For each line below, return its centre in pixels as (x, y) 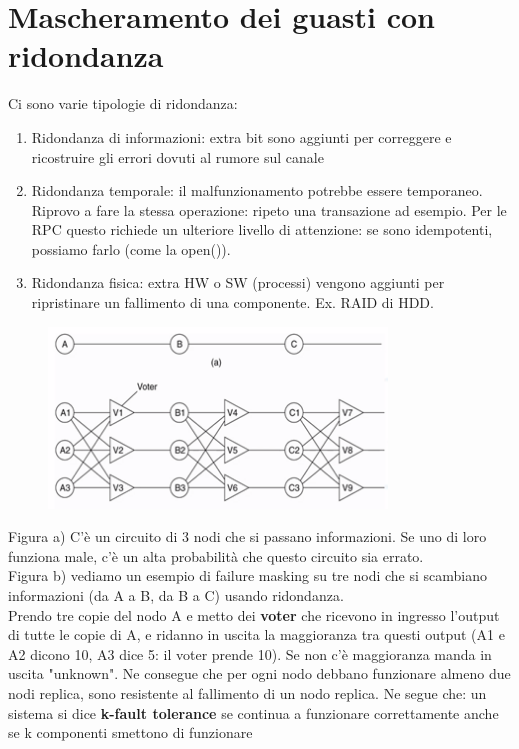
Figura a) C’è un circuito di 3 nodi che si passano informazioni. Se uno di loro (247, 536)
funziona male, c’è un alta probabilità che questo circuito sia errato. (216, 555)
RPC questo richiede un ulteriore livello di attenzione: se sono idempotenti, (262, 229)
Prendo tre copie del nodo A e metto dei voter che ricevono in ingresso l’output (254, 614)
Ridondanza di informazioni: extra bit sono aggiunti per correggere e (241, 136)
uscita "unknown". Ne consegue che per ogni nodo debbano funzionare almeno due (259, 673)
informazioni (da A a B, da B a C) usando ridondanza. (176, 594)
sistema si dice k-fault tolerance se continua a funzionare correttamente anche (253, 712)
